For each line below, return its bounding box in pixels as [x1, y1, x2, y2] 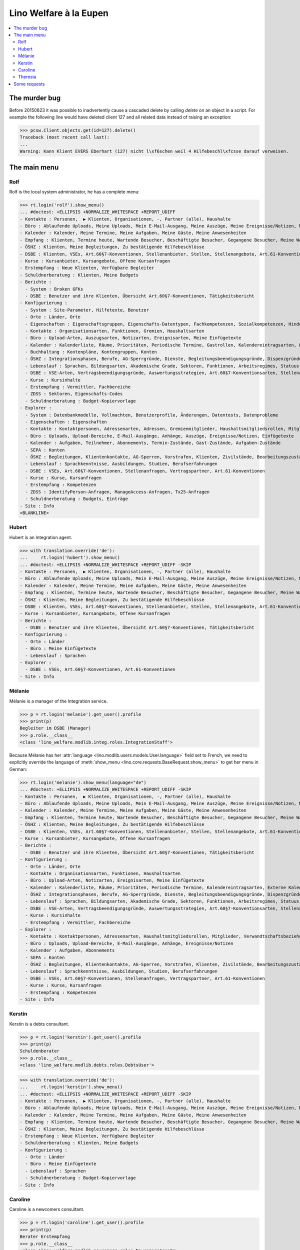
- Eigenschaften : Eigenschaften [25, 419, 107, 424]
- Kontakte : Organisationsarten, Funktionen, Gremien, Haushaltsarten [25, 328, 204, 333]
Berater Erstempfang [19, 1234, 70, 1239]
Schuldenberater [19, 1048, 60, 1054]
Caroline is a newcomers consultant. [9, 1206, 84, 1212]
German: [9, 766, 27, 772]
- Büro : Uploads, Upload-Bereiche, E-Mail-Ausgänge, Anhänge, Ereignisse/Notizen [25, 940, 233, 946]
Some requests [13, 80, 45, 87]
